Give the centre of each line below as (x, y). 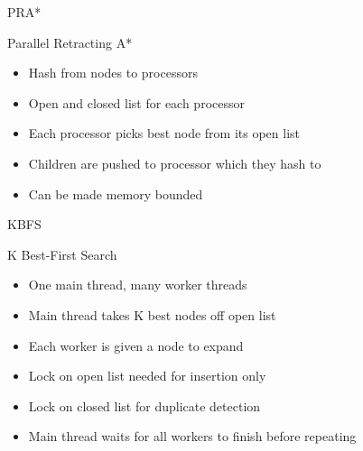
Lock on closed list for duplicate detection (144, 405)
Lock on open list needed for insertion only (147, 376)
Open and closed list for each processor (136, 102)
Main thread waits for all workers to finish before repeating (192, 436)
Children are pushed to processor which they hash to (175, 163)
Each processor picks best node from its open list (164, 133)
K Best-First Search (62, 254)
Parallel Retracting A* (70, 42)
